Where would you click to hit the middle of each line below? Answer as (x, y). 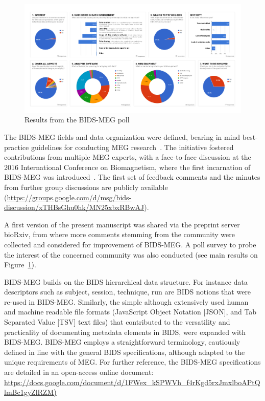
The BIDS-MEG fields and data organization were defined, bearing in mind (122, 136)
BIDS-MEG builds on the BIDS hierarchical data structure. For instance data (126, 281)
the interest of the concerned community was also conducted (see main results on (131, 254)
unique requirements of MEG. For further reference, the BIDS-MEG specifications (132, 362)
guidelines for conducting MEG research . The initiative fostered (132, 147)
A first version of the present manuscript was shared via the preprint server (122, 224)
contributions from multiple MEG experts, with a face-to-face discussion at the (128, 157)
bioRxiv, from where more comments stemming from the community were (119, 234)
